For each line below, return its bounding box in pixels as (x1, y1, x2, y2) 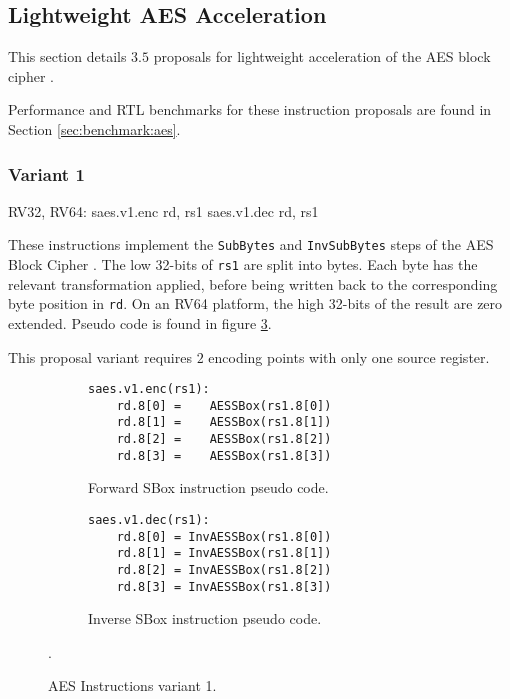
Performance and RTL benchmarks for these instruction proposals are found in (8, 99, 492, 120)
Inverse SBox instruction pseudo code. (88, 608, 322, 629)
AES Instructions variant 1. (48, 675, 217, 696)
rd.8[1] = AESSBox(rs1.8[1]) (116, 415, 332, 430)
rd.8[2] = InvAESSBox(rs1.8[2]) (116, 562, 332, 577)
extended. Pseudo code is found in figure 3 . (8, 312, 272, 333)
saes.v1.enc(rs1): (88, 382, 210, 397)
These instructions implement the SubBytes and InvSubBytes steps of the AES (8, 234, 494, 255)
